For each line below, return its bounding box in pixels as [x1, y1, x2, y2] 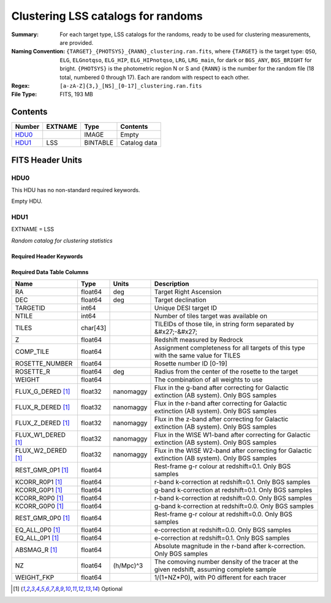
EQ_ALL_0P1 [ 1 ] [15, 534, 59, 542]
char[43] [80, 324, 107, 332]
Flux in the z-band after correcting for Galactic [154, 415, 289, 423]
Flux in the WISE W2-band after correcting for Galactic [154, 447, 312, 455]
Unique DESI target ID [154, 304, 218, 312]
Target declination [154, 296, 207, 304]
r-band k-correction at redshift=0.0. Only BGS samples [154, 494, 313, 502]
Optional [101, 585, 123, 593]
